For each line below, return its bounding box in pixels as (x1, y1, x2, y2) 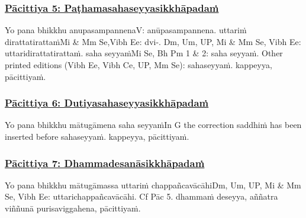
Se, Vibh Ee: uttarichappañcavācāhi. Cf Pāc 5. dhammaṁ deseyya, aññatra (5, 190, 278, 203)
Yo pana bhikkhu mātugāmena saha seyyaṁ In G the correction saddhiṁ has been (5, 118, 302, 131)
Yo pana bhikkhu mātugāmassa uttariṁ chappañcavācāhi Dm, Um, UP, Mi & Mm (5, 178, 301, 191)
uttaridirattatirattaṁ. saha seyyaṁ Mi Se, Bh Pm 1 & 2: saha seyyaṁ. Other (5, 47, 283, 59)
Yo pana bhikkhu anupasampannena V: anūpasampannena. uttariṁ (5, 24, 247, 36)
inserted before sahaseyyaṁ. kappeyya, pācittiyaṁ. (5, 130, 189, 142)
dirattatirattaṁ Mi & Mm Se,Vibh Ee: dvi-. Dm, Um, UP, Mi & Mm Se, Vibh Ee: (5, 35, 301, 47)
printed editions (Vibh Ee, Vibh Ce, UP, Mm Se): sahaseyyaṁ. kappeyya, (5, 59, 272, 70)
